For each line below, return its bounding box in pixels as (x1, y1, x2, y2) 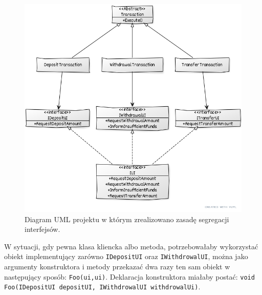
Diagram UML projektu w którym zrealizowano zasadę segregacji (25, 213, 229, 224)
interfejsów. (25, 224, 60, 234)
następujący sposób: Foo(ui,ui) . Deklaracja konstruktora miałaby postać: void (4, 271, 255, 282)
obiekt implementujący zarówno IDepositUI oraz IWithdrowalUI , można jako (4, 251, 248, 262)
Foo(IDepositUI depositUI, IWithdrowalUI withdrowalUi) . (4, 281, 201, 292)
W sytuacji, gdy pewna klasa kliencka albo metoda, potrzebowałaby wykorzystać (4, 241, 258, 251)
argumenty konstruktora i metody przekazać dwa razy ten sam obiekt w (4, 261, 230, 272)
